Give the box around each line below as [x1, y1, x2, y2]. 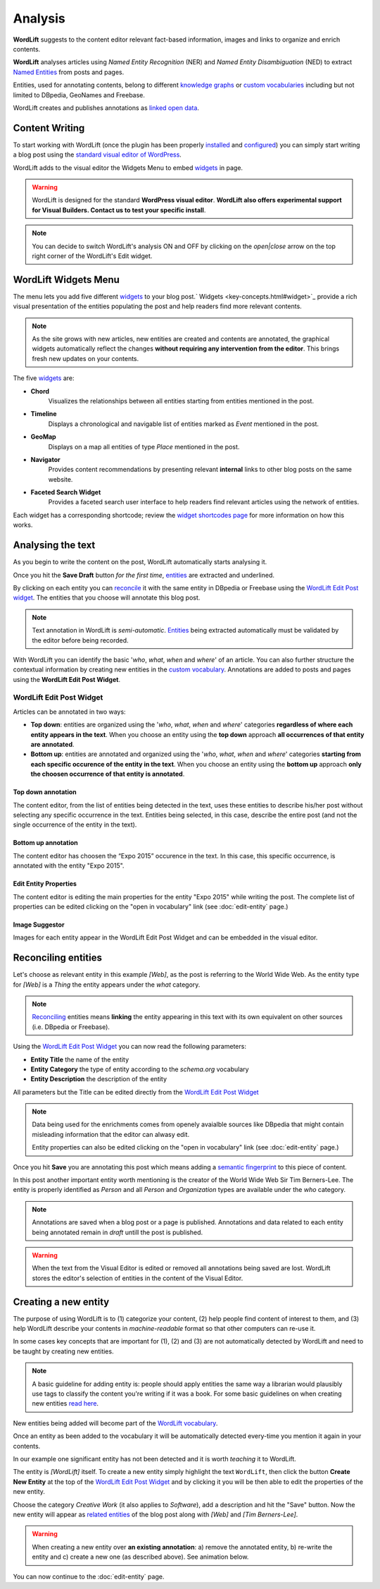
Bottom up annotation [13, 839, 79, 847]
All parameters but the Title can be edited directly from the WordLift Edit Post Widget [13, 1088, 260, 1096]
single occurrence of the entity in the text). [13, 820, 137, 829]
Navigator [30, 455, 61, 463]
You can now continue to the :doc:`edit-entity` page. [13, 1572, 165, 1581]
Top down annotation [13, 788, 77, 796]
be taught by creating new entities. [13, 1347, 114, 1356]
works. [13, 520, 33, 529]
